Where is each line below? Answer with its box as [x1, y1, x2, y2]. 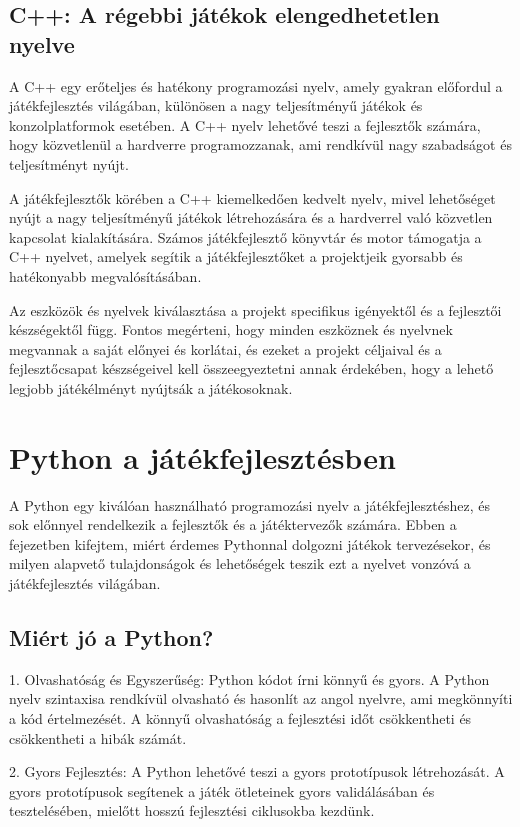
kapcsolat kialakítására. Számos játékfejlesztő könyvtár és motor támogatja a [9, 226, 482, 247]
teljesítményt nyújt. [9, 153, 129, 174]
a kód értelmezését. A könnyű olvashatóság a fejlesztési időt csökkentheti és [9, 707, 472, 728]
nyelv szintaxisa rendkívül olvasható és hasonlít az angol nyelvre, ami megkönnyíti [9, 688, 513, 709]
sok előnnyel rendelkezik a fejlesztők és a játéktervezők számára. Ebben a [9, 514, 457, 535]
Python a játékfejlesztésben [9, 436, 396, 477]
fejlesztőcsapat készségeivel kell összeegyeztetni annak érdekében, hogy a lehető [9, 358, 494, 379]
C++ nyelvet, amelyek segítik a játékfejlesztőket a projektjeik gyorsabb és [9, 246, 463, 267]
